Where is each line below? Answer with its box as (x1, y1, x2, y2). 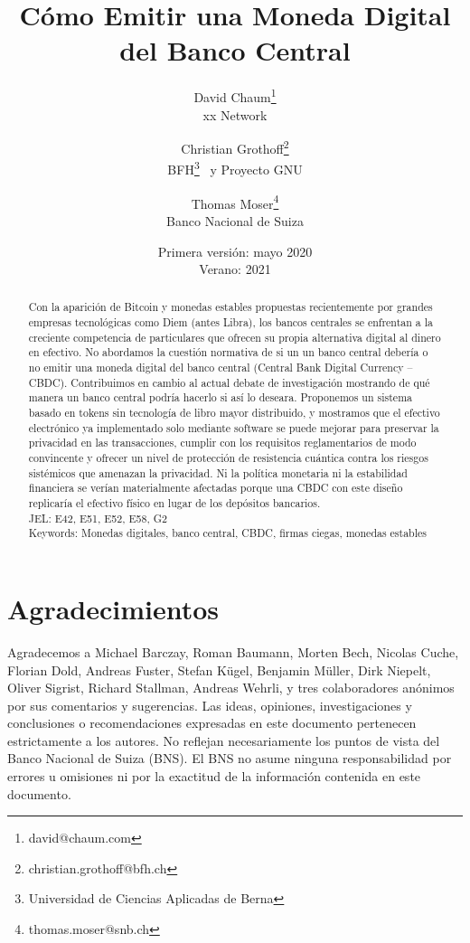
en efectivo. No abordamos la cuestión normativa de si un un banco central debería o (28, 344, 428, 360)
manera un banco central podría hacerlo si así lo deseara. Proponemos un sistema (28, 390, 412, 405)
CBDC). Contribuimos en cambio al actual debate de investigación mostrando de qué (28, 374, 430, 390)
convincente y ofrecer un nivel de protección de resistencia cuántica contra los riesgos (28, 450, 428, 466)
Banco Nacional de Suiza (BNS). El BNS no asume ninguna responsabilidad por (7, 749, 452, 768)
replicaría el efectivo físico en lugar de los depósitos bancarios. (28, 495, 321, 511)
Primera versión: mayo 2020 (157, 241, 313, 260)
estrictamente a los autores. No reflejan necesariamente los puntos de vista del (7, 731, 440, 750)
